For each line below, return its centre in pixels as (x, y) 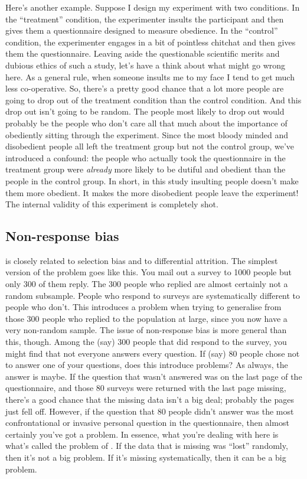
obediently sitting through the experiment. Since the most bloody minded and (147, 134)
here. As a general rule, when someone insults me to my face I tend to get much (150, 76)
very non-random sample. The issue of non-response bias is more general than (146, 330)
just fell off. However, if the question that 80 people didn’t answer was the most (150, 411)
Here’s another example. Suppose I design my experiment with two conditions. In (153, 7)
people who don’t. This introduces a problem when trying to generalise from (143, 307)
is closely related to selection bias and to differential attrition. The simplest (142, 260)
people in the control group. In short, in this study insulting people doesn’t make (152, 180)
